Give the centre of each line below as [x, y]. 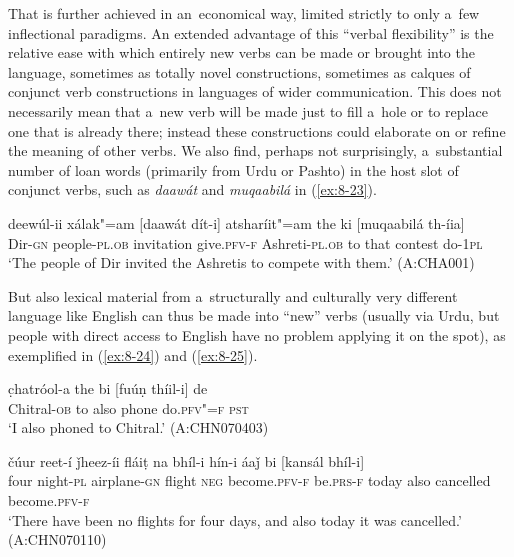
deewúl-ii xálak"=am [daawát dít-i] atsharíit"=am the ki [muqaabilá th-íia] [236, 222]
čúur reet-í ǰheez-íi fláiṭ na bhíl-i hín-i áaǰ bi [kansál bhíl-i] [186, 460]
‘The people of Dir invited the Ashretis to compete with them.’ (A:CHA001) [241, 262]
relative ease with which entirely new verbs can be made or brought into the [241, 52]
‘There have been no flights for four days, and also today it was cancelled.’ [235, 519]
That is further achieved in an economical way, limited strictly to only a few [244, 13]
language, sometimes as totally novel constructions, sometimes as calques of [239, 71]
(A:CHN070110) [57, 539]
